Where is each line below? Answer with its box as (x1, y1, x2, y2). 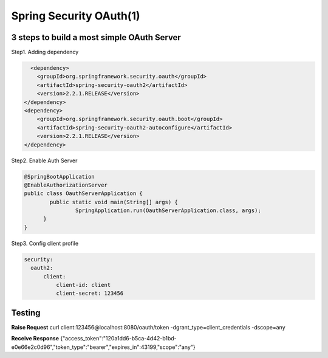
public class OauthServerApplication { (24, 190, 143, 197)
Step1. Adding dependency (11, 49, 79, 56)
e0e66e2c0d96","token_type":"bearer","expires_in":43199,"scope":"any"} (11, 343, 196, 351)
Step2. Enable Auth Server (11, 157, 78, 164)
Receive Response (11, 335, 60, 342)
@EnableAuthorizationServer (24, 181, 108, 188)
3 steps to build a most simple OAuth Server (11, 32, 182, 43)
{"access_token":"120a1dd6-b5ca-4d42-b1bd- (60, 335, 177, 342)
